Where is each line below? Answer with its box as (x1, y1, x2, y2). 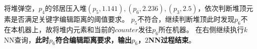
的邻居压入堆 (45, 3, 87, 13)
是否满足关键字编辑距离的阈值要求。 (10, 14, 129, 24)
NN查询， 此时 (4, 34, 49, 45)
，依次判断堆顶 (198, 3, 247, 13)
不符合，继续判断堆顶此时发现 (137, 14, 235, 24)
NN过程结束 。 (148, 34, 196, 45)
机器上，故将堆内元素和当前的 (17, 24, 115, 34)
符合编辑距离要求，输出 (55, 34, 132, 45)
